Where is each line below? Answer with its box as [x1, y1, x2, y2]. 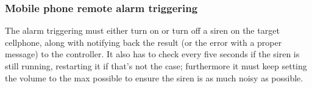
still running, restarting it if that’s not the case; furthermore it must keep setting [5, 60, 307, 72]
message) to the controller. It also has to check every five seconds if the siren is [5, 48, 300, 60]
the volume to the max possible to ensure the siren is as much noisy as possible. [5, 71, 303, 84]
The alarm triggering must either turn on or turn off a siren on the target [5, 24, 280, 37]
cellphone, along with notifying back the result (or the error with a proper [5, 36, 282, 48]
